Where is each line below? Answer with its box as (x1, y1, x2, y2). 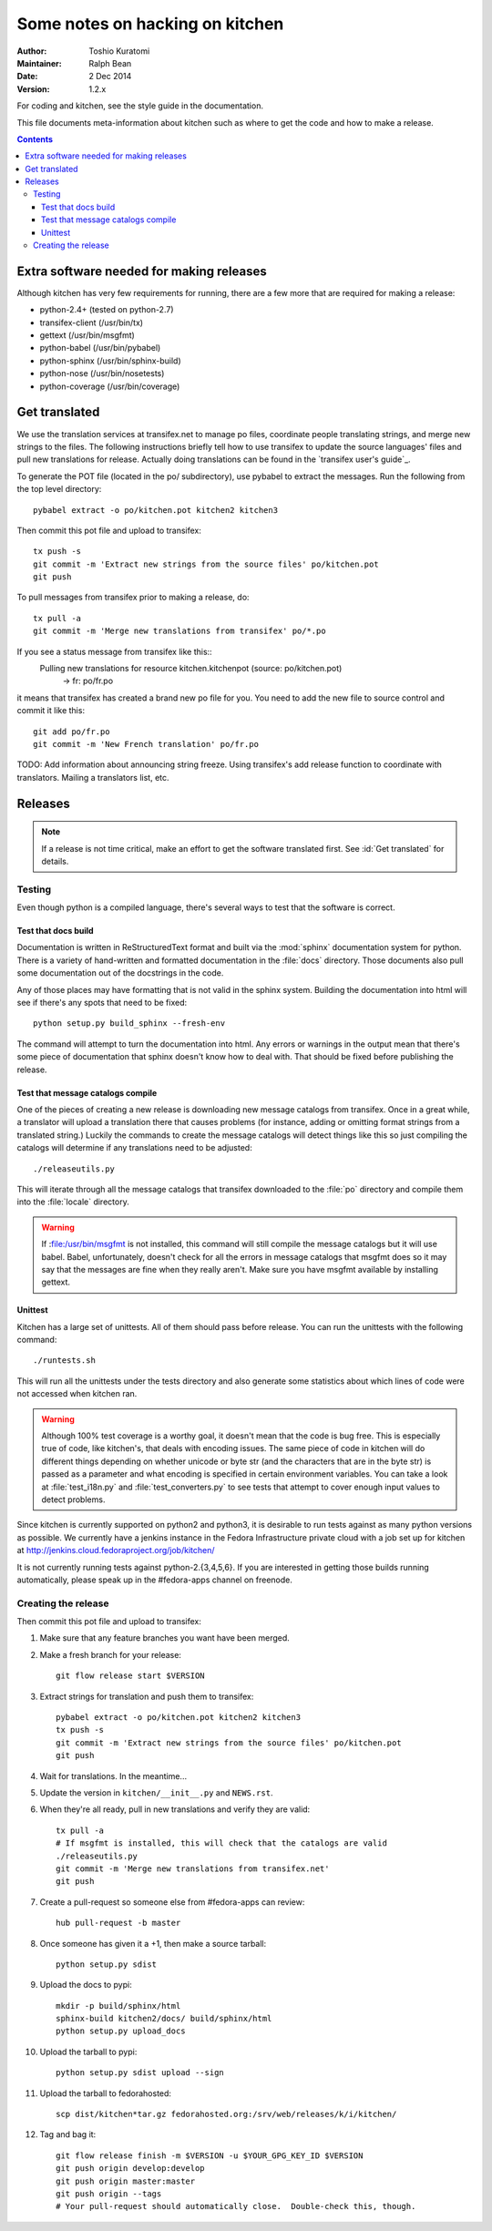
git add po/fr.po (33, 726, 110, 737)
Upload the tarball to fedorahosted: (39, 2087, 172, 2099)
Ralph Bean (88, 57, 132, 68)
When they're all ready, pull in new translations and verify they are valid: (39, 1804, 311, 1815)
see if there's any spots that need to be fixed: (16, 998, 188, 1008)
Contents (16, 133, 54, 145)
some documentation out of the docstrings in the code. (16, 967, 224, 978)
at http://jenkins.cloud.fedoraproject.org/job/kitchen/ (16, 1545, 215, 1556)
